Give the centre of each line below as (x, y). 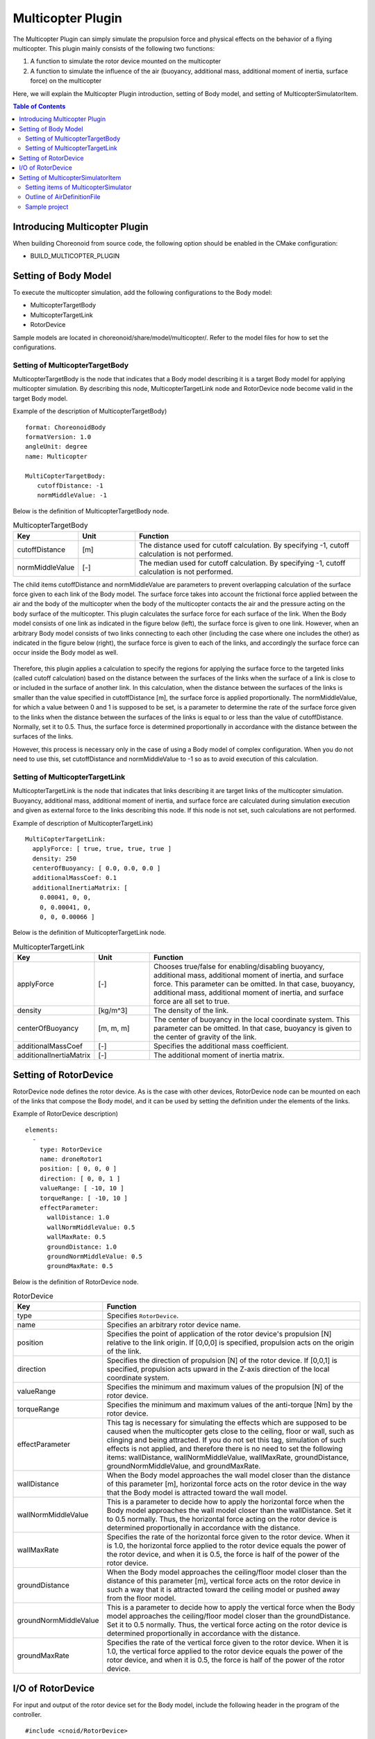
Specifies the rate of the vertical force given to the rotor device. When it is (228, 1643)
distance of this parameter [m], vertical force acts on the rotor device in (224, 1581)
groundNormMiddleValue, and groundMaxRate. (184, 1466)
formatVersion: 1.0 (58, 437)
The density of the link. (191, 1011)
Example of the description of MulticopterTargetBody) (90, 411)
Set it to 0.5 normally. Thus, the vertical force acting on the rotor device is (227, 1625)
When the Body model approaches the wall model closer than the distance (228, 1475)
